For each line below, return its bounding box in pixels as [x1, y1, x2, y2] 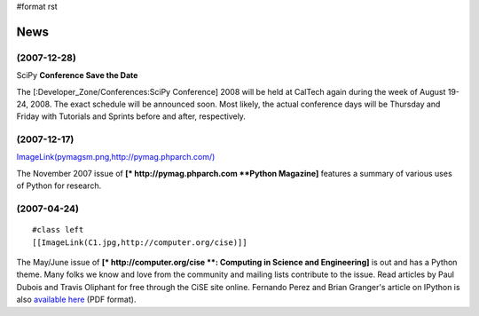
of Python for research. [16, 180, 102, 191]
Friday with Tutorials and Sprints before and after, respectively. [16, 111, 246, 122]
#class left [32, 225, 84, 235]
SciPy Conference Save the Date [16, 70, 138, 81]
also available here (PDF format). [16, 294, 137, 305]
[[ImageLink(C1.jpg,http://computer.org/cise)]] [32, 237, 247, 248]
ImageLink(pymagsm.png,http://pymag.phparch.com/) [16, 152, 216, 162]
